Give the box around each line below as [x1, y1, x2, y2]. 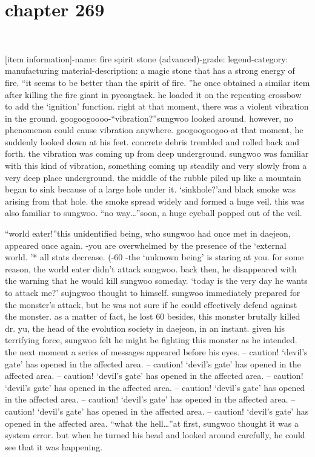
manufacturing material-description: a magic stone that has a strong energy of [5, 64, 295, 77]
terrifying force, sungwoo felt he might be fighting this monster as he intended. [5, 334, 297, 346]
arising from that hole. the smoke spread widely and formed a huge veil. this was [5, 194, 305, 207]
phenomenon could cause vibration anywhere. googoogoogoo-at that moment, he [5, 123, 303, 136]
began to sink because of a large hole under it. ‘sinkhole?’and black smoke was [5, 183, 296, 196]
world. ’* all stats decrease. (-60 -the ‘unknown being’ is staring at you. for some [5, 251, 304, 263]
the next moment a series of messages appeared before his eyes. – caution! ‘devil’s [5, 345, 308, 358]
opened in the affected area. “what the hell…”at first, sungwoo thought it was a [5, 416, 299, 429]
